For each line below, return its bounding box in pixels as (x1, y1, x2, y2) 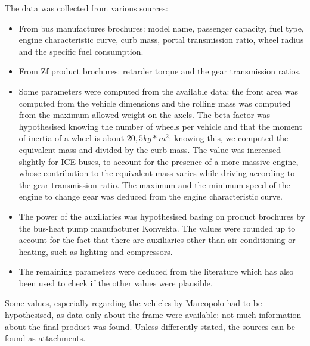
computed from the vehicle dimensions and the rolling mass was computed (18, 96, 291, 109)
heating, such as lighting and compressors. (18, 245, 173, 257)
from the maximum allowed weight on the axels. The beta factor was (18, 108, 271, 121)
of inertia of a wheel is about (18, 132, 125, 144)
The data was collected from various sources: (5, 2, 168, 14)
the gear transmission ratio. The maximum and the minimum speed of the (18, 178, 290, 191)
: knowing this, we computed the (169, 132, 289, 144)
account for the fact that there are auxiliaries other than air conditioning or (18, 233, 296, 246)
